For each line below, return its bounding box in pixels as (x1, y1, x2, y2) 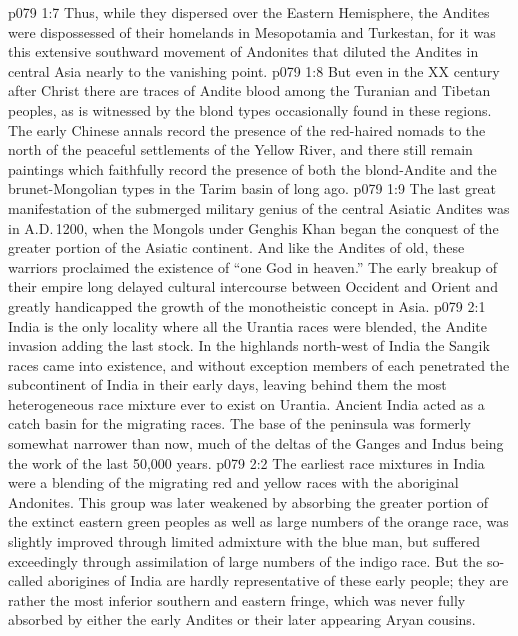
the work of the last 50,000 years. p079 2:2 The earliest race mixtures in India (8, 452, 485, 473)
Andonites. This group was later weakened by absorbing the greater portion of (8, 491, 489, 512)
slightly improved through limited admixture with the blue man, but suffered (8, 531, 481, 552)
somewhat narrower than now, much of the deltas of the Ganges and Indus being (8, 433, 504, 454)
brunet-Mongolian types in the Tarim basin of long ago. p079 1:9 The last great (8, 178, 497, 199)
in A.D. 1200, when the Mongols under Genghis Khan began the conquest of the (8, 217, 499, 238)
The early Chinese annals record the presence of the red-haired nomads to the (8, 119, 486, 140)
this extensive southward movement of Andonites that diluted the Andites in (8, 41, 479, 62)
